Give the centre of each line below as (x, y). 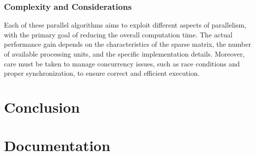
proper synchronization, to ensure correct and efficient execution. (102, 73)
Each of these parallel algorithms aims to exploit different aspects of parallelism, (125, 25)
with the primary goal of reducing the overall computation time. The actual (118, 34)
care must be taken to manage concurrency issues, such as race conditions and (122, 63)
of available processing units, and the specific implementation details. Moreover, (124, 54)
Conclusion (42, 107)
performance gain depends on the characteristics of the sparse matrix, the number (127, 44)
